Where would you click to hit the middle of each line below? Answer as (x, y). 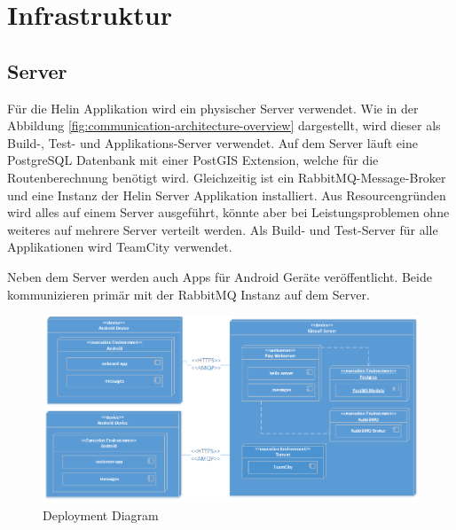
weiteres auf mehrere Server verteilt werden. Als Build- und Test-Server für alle (223, 229)
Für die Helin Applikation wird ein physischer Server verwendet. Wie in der (213, 108)
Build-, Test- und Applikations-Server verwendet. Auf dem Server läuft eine (212, 142)
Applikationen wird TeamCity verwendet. (120, 247)
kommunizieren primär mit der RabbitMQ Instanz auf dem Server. (189, 294)
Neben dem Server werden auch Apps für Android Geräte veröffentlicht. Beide (220, 276)
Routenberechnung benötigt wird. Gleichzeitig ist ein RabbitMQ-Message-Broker (227, 177)
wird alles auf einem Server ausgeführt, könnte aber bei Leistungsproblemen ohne (228, 212)
